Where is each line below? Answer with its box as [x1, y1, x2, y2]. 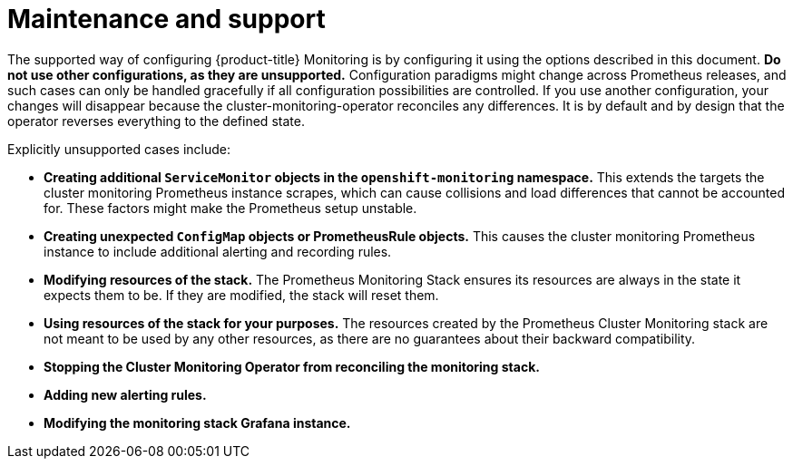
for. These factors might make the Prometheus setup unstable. [44, 199, 417, 216]
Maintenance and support [7, 4, 326, 34]
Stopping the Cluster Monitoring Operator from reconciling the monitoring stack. [44, 358, 540, 374]
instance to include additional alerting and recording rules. [44, 243, 392, 259]
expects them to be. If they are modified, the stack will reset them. [44, 286, 439, 303]
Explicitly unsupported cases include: [7, 141, 230, 157]
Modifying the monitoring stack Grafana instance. [44, 414, 351, 431]
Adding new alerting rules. [44, 386, 207, 403]
